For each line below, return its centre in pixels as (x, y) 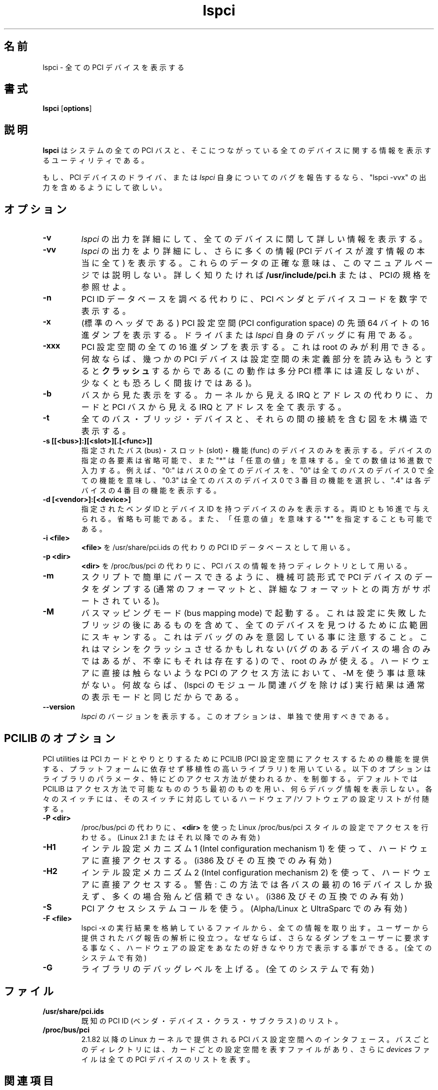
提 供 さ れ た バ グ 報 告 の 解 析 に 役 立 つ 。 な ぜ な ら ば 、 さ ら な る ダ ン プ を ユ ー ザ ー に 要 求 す (255, 937)
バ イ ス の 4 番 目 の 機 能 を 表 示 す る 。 (151, 490)
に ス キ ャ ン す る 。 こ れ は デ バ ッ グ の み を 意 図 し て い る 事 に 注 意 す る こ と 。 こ (254, 637)
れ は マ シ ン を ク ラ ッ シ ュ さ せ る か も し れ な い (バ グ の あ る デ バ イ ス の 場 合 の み (256, 649)
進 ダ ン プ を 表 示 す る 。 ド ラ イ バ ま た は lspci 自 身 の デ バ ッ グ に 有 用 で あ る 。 (249, 335)
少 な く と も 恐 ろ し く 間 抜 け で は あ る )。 (169, 383)
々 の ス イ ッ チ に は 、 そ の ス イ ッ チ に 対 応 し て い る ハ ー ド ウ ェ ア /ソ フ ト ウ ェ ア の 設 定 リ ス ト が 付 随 (236, 798)
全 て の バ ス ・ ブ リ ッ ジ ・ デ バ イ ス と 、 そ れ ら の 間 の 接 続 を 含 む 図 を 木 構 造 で (254, 419)
